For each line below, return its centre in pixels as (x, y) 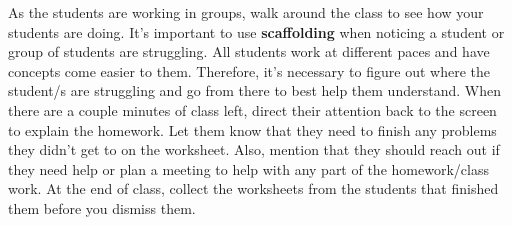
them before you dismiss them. (102, 207)
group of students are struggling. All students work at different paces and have (249, 51)
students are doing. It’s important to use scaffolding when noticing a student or (256, 31)
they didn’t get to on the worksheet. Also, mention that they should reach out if (254, 149)
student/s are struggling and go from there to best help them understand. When (254, 90)
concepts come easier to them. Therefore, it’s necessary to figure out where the (249, 70)
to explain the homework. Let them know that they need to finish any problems (252, 129)
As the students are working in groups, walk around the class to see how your (246, 12)
